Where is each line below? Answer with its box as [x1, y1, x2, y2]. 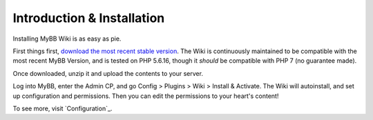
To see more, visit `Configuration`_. [12, 104, 113, 112]
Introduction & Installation [12, 10, 165, 26]
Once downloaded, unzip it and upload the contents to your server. [12, 69, 204, 77]
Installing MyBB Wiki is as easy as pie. [12, 34, 122, 43]
